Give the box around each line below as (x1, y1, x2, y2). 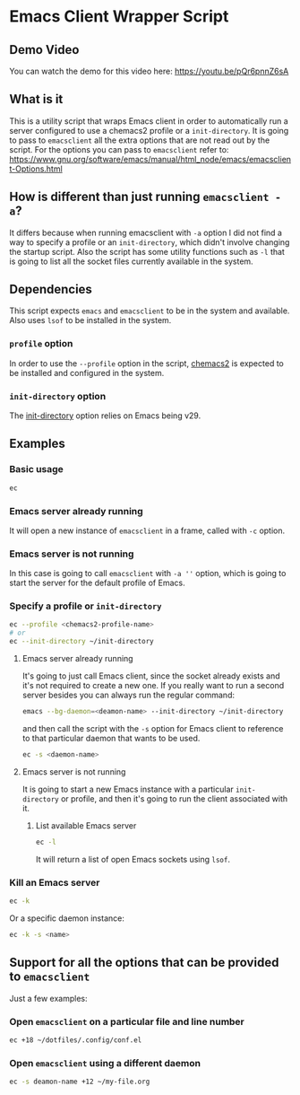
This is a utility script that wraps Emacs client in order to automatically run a (9, 115, 288, 127)
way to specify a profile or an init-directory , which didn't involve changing (9, 236, 290, 248)
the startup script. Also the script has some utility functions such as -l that (9, 246, 285, 257)
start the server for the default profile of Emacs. (9, 577, 185, 589)
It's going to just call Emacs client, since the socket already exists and (21, 670, 280, 681)
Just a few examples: (9, 993, 88, 1003)
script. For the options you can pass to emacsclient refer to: (9, 144, 229, 154)
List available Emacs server (35, 819, 137, 831)
